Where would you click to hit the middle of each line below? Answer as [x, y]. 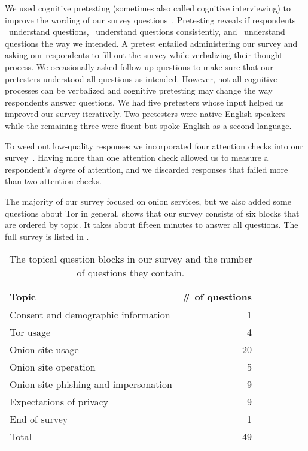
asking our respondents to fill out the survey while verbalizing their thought [144, 55]
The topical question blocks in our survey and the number [131, 259]
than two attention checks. [53, 181]
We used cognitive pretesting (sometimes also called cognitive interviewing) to [148, 8]
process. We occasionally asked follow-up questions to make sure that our [139, 66]
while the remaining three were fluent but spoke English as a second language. [148, 125]
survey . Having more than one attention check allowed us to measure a [137, 157]
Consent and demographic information [90, 315]
